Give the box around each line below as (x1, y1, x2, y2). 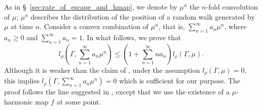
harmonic (4, 96, 33, 106)
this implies (4, 75, 40, 86)
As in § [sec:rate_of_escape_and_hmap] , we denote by (4, 2, 178, 12)
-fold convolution (206, 2, 258, 12)
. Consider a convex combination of (39, 21, 149, 32)
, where (224, 21, 247, 32)
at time (11, 21, 33, 32)
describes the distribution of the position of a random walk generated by (30, 11, 255, 22)
